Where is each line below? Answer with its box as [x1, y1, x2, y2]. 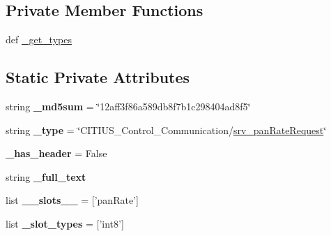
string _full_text [6, 169, 86, 184]
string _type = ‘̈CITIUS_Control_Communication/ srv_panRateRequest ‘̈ [6, 122, 327, 137]
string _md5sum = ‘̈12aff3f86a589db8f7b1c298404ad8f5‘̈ [6, 99, 251, 113]
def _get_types [6, 32, 72, 47]
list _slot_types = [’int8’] [6, 216, 124, 230]
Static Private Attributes [6, 66, 190, 88]
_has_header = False [6, 146, 107, 161]
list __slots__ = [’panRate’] [6, 193, 139, 207]
